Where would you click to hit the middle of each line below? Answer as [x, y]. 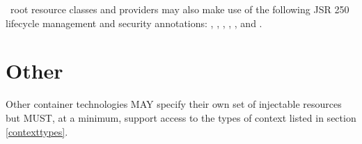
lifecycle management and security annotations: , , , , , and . [134, 23]
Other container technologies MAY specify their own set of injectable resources [174, 104]
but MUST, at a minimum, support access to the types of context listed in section [181, 117]
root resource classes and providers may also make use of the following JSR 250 [180, 9]
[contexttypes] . [37, 131]
